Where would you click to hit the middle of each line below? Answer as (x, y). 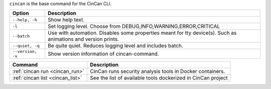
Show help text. (66, 20)
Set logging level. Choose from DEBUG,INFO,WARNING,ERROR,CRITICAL (134, 26)
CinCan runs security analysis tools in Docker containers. (158, 71)
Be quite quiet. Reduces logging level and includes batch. (115, 46)
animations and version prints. (84, 39)
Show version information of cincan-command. (103, 54)
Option (21, 13)
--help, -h (25, 20)
